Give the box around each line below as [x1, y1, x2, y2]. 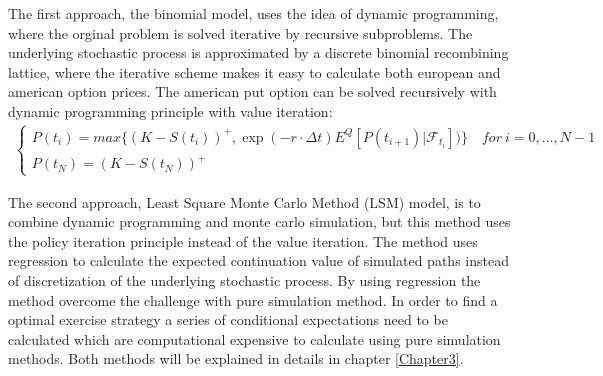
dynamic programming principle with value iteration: [8, 100, 333, 121]
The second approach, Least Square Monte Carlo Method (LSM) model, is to [8, 191, 481, 212]
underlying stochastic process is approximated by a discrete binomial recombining [8, 42, 509, 63]
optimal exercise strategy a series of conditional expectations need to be [8, 309, 448, 330]
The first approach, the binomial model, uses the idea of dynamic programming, [8, 3, 499, 23]
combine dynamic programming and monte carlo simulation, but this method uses [8, 211, 511, 232]
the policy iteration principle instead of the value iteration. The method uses [8, 230, 478, 251]
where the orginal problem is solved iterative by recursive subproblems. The [8, 22, 473, 43]
